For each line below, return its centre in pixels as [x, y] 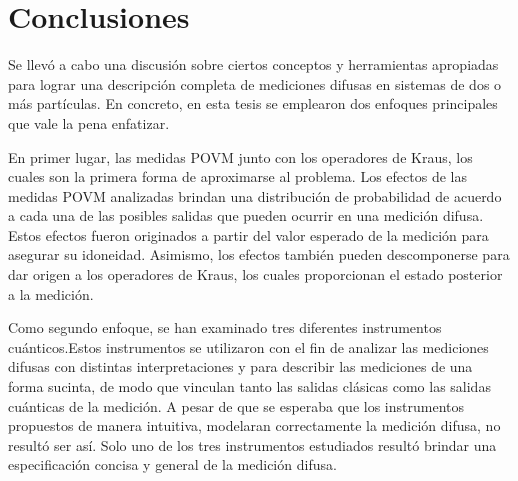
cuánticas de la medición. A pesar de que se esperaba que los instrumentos [236, 405]
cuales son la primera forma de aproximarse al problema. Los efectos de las [237, 176]
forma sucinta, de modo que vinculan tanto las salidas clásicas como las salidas [249, 386]
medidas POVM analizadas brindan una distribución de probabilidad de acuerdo [255, 195]
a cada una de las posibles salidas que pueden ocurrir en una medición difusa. [246, 215]
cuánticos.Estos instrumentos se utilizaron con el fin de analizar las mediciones [248, 346]
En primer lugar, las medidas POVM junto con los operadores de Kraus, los [240, 156]
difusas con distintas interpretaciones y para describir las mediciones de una [240, 366]
